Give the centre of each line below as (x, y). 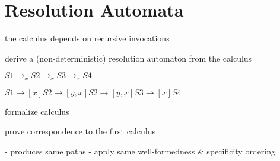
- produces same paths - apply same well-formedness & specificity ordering (140, 151)
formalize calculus (37, 111)
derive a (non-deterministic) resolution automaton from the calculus (128, 58)
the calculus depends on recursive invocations (87, 38)
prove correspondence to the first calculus (80, 131)
